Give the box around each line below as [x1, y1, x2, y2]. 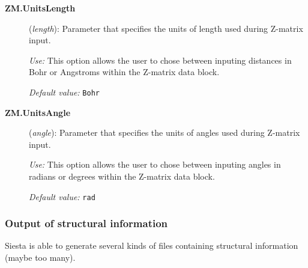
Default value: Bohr [29, 85, 100, 98]
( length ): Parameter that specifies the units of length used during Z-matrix [29, 22, 303, 34]
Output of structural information [5, 216, 168, 231]
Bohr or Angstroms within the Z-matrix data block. [29, 65, 220, 78]
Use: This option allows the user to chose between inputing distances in [29, 53, 292, 66]
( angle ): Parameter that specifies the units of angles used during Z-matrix [29, 126, 300, 139]
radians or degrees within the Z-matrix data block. [29, 170, 215, 182]
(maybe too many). [5, 251, 76, 264]
